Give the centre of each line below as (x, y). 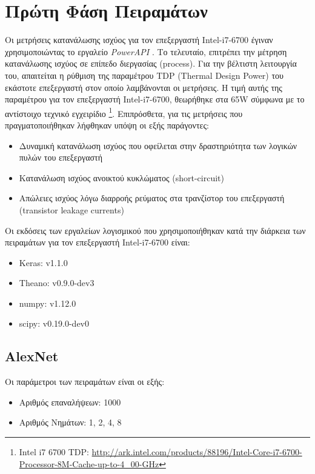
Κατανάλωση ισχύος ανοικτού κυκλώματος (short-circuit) (121, 177)
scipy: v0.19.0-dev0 (54, 323)
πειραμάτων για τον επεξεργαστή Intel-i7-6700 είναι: (98, 242)
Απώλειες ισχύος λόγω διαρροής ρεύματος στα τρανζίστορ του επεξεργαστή (152, 198)
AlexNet (32, 356)
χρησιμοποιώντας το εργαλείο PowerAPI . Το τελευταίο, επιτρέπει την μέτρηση (146, 51)
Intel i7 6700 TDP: (54, 452)
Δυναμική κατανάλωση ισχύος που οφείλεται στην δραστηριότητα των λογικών (158, 145)
